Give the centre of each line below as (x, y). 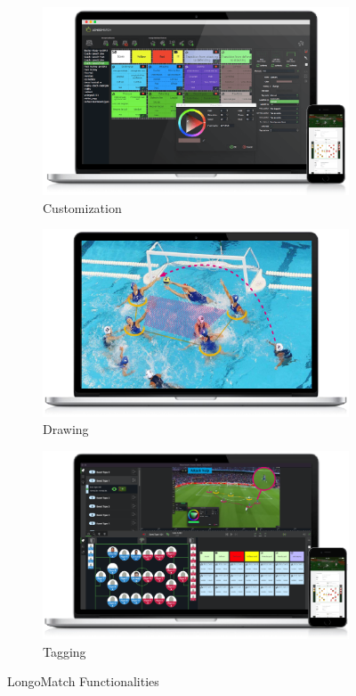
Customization (82, 207)
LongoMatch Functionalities (83, 681)
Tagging (65, 651)
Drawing (66, 429)
